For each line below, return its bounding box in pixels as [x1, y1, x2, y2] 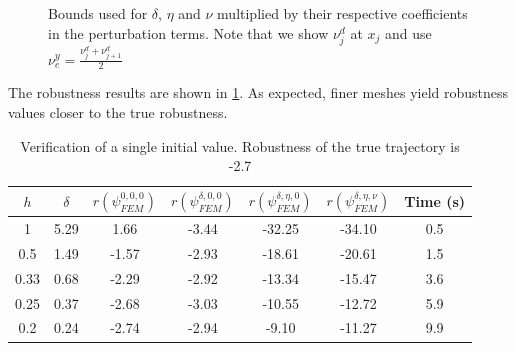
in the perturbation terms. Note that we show [48, 22, 329, 43]
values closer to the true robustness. [8, 102, 228, 123]
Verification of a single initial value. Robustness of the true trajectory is [20, 135, 460, 156]
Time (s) [404, 191, 466, 212]
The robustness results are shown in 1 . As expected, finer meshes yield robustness [8, 82, 509, 103]
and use [385, 22, 432, 43]
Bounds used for [48, 3, 148, 23]
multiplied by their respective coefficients [217, 3, 468, 23]
